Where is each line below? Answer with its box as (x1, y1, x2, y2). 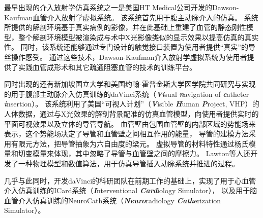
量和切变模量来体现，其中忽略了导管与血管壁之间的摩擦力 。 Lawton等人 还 (4, 148, 251, 159)
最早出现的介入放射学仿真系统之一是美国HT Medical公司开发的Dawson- (4, 2, 239, 12)
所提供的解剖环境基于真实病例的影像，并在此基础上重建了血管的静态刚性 (4, 22, 246, 32)
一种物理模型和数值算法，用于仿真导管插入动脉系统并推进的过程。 (18, 158, 239, 168)
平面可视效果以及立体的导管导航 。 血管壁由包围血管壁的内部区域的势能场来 (4, 118, 256, 129)
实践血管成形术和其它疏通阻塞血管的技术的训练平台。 (18, 61, 196, 72)
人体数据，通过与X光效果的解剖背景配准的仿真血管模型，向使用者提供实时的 (4, 108, 259, 119)
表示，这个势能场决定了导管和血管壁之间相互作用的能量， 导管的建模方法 (4, 128, 249, 139)
